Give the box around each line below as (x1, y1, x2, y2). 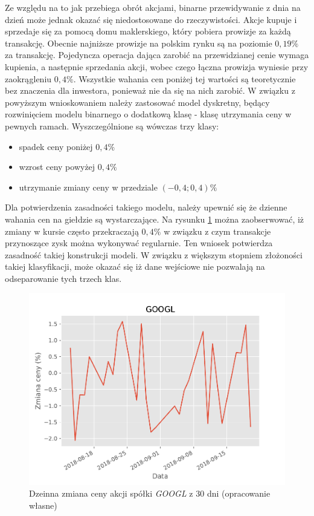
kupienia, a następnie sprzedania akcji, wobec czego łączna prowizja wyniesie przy (5, 60, 309, 73)
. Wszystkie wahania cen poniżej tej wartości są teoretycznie (73, 72, 296, 85)
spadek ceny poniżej (19, 140, 93, 152)
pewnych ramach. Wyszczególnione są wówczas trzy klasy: (5, 119, 219, 132)
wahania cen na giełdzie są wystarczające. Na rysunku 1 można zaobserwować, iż (5, 212, 304, 225)
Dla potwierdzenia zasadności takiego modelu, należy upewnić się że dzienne (5, 201, 287, 214)
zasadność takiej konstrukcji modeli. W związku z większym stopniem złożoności (5, 248, 303, 261)
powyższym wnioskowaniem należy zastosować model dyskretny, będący (5, 96, 270, 108)
